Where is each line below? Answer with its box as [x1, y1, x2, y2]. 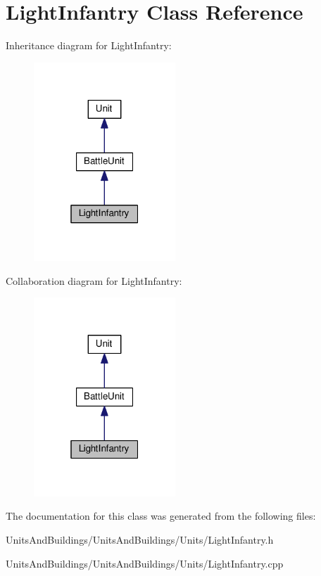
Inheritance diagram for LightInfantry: [6, 38, 172, 53]
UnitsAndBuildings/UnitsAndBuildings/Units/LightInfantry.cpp [6, 556, 284, 570]
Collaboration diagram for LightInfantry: [6, 273, 182, 288]
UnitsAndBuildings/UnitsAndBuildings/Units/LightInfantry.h [6, 532, 274, 547]
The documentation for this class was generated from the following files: [6, 508, 316, 523]
